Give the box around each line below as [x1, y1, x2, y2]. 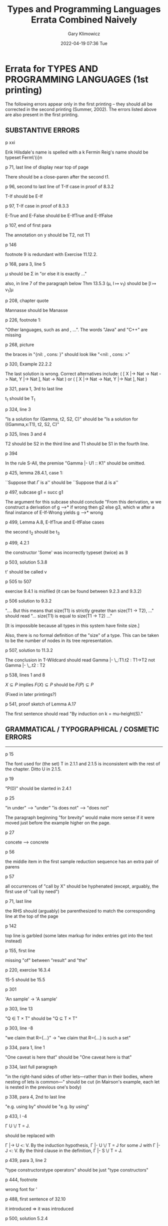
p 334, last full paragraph [5, 1063, 57, 1069]
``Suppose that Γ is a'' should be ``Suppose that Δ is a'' [5, 479, 118, 485]
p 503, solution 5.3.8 [5, 559, 47, 565]
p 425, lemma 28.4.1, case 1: [5, 469, 63, 475]
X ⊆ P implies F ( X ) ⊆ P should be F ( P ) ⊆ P [5, 681, 94, 687]
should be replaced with [5, 1132, 55, 1138]
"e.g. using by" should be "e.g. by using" [5, 1103, 89, 1109]
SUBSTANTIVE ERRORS [5, 126, 80, 134]
